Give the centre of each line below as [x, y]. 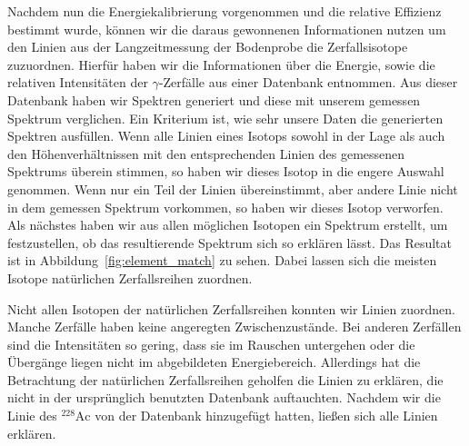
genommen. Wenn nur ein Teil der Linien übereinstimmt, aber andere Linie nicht [233, 188]
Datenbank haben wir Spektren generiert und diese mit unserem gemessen [214, 99]
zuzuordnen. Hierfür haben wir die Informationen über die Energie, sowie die [221, 64]
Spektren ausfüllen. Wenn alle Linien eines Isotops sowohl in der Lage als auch [226, 136]
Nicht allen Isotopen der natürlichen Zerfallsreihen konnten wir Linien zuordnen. [231, 308]
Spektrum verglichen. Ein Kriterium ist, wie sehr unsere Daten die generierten [225, 118]
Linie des [32, 416]
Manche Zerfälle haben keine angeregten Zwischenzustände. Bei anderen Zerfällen [234, 327]
